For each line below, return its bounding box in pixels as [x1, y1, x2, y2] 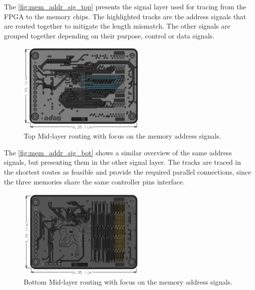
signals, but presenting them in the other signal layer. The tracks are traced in [4, 157, 241, 167]
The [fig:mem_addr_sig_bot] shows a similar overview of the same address [4, 147, 232, 157]
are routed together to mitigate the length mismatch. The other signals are [4, 21, 230, 31]
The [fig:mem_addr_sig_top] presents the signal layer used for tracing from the [4, 1, 247, 11]
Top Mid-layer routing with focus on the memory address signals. [24, 131, 221, 141]
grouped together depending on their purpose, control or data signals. [4, 30, 215, 40]
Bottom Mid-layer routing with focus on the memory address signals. [24, 276, 233, 287]
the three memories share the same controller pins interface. [4, 176, 185, 186]
